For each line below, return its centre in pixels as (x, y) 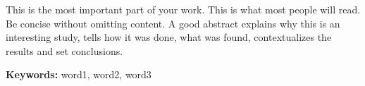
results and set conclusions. (64, 50)
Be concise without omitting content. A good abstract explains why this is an (173, 23)
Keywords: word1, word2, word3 (79, 74)
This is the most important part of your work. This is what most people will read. (183, 9)
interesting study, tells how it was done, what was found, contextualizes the (169, 37)
